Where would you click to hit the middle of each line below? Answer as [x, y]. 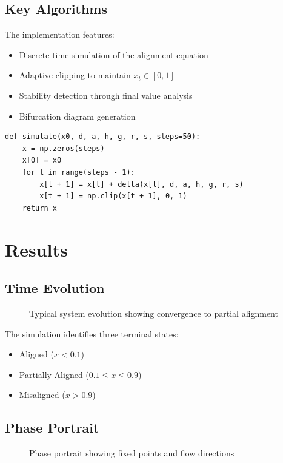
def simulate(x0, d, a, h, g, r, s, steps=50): [103, 137]
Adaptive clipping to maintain [75, 75]
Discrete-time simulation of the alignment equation [114, 54]
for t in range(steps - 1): [78, 172]
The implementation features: [60, 34]
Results [36, 249]
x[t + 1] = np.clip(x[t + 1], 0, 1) [113, 196]
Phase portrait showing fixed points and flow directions [132, 453]
